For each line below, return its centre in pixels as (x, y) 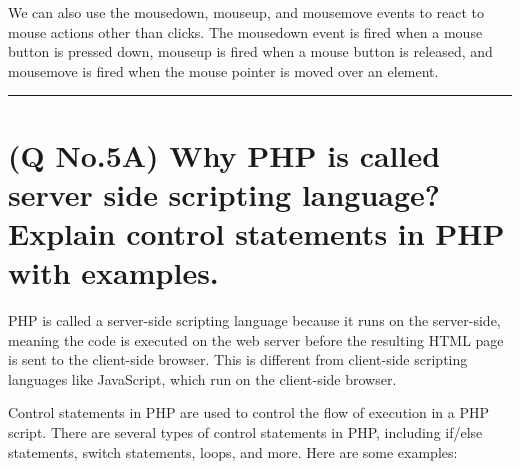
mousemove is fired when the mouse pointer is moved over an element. (223, 70)
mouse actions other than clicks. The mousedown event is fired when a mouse (245, 31)
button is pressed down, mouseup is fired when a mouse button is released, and (250, 51)
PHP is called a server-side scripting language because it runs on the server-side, (254, 320)
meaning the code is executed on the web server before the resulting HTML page (256, 339)
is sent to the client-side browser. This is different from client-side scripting (238, 359)
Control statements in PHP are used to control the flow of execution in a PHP (248, 412)
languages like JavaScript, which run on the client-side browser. (202, 378)
